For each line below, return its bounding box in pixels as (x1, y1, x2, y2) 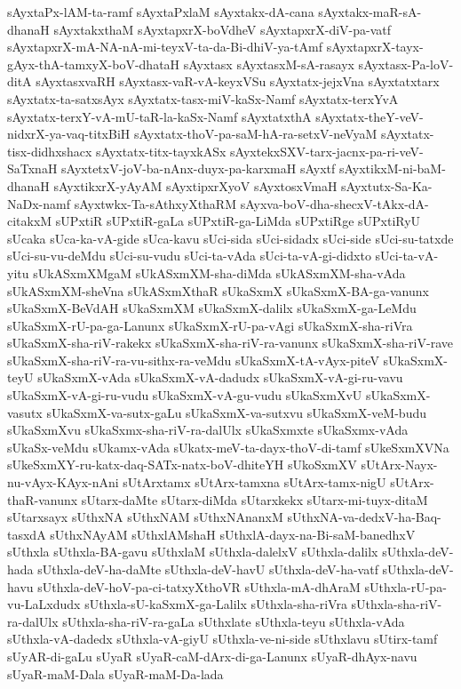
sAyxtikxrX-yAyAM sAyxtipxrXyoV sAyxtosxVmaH (53, 176, 338, 195)
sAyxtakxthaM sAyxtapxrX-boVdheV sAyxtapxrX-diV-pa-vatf (53, 20, 392, 38)
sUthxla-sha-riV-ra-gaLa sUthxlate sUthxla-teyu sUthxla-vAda (62, 612, 405, 630)
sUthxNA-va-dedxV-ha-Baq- (287, 508, 441, 526)
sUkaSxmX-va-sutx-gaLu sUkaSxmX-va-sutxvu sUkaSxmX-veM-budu (46, 403, 426, 421)
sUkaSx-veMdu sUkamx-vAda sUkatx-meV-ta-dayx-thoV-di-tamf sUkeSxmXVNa (7, 437, 449, 456)
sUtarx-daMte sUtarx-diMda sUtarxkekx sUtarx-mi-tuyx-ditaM (81, 490, 428, 509)
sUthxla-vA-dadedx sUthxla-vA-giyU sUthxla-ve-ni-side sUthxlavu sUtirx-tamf (7, 629, 438, 648)
